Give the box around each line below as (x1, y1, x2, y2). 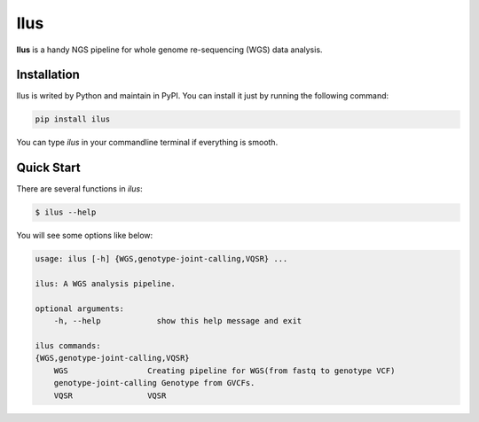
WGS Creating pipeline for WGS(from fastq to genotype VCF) (53, 365, 396, 376)
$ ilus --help (35, 207, 97, 217)
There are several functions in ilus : (16, 184, 143, 194)
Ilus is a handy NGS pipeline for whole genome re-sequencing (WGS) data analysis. (16, 44, 323, 55)
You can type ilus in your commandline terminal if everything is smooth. (16, 137, 279, 148)
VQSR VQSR (53, 390, 167, 401)
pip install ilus (35, 114, 111, 124)
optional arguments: (35, 303, 124, 314)
